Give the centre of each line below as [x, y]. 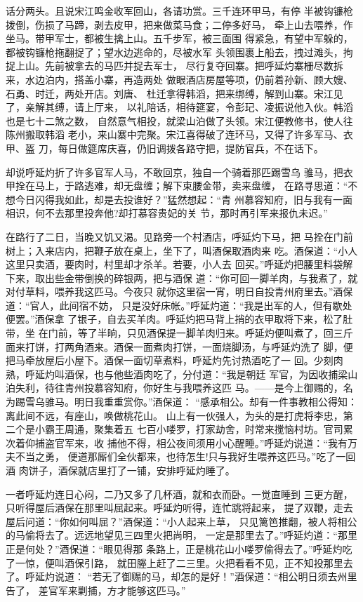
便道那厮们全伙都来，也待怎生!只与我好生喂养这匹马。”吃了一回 [212, 456]
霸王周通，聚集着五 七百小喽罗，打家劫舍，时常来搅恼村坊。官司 [194, 429]
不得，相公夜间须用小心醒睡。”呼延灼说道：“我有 [237, 442]
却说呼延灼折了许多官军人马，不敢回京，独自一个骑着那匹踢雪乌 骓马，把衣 [179, 172]
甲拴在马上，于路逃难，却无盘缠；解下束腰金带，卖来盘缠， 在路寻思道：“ [177, 186]
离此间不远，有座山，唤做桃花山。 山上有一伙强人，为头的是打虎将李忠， [174, 415]
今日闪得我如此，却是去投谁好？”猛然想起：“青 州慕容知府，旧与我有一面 [184, 199]
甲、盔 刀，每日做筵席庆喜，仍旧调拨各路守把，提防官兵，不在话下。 [165, 148]
